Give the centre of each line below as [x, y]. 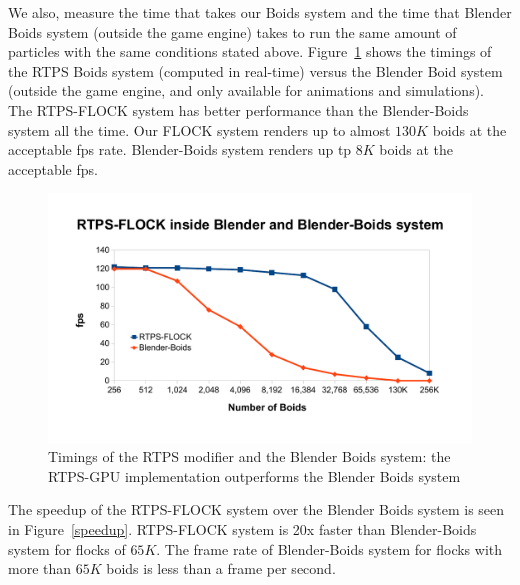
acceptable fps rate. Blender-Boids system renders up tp [180, 149]
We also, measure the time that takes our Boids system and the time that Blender [260, 12]
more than [40, 568]
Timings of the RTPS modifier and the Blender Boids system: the [249, 456]
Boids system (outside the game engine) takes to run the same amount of [232, 31]
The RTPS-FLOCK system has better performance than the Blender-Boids [238, 109]
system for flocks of [67, 548]
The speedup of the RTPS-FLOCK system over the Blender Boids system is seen [256, 509]
